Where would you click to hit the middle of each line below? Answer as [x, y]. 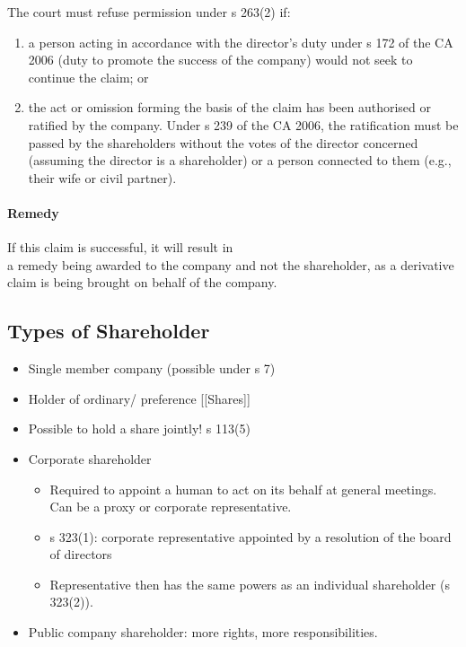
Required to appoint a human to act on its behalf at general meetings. [243, 489]
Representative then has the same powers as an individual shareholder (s [250, 584]
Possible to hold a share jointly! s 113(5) [139, 428]
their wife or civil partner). [102, 177]
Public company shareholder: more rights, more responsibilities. [203, 632]
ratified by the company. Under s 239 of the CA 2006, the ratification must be [243, 124]
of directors [81, 554]
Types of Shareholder [109, 331]
